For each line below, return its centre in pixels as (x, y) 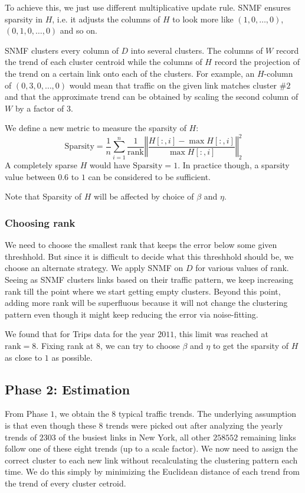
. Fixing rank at (65, 345)
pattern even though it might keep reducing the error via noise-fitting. (132, 314)
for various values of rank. (242, 268)
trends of (21, 437)
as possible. (72, 357)
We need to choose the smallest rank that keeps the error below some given (141, 245)
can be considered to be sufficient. (150, 176)
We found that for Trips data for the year (80, 334)
